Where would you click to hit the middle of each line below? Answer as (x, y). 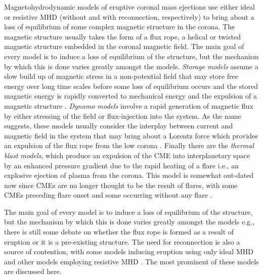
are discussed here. (33, 271)
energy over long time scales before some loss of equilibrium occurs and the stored (131, 86)
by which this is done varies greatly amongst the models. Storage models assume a (131, 66)
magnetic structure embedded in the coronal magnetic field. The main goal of (124, 46)
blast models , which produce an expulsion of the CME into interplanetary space (127, 155)
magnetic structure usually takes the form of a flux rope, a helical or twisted (122, 36)
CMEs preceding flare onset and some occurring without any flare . (108, 195)
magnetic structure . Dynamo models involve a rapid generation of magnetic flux (129, 105)
